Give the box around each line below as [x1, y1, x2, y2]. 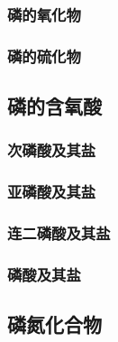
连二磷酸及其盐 [7, 222, 111, 245]
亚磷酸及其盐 [7, 180, 96, 203]
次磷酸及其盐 [7, 139, 96, 162]
